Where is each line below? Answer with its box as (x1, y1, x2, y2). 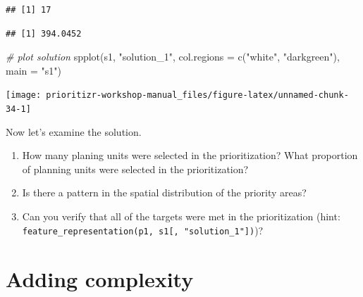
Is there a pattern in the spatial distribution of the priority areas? (22, 185, 307, 200)
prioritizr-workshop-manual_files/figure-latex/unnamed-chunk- (46, 90, 349, 101)
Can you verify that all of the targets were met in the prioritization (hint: (22, 209, 340, 224)
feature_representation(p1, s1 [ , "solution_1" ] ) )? (22, 222, 264, 237)
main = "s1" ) (6, 63, 62, 77)
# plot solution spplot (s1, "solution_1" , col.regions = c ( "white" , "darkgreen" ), (6, 49, 340, 64)
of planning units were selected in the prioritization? (22, 161, 249, 176)
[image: (6, 90, 42, 101)
